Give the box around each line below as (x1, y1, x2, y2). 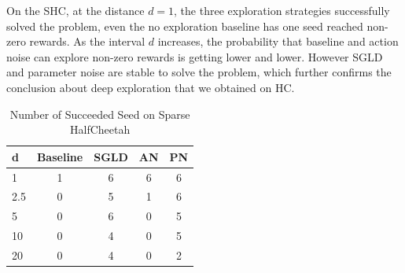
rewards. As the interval (29, 33, 145, 50)
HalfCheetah (69, 121, 131, 138)
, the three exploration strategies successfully (174, 2, 390, 18)
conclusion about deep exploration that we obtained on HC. (6, 79, 295, 95)
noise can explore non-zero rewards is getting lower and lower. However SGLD (6, 48, 383, 65)
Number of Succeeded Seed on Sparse (9, 105, 190, 122)
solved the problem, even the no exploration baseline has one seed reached (6, 17, 363, 34)
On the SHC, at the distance (6, 2, 145, 18)
